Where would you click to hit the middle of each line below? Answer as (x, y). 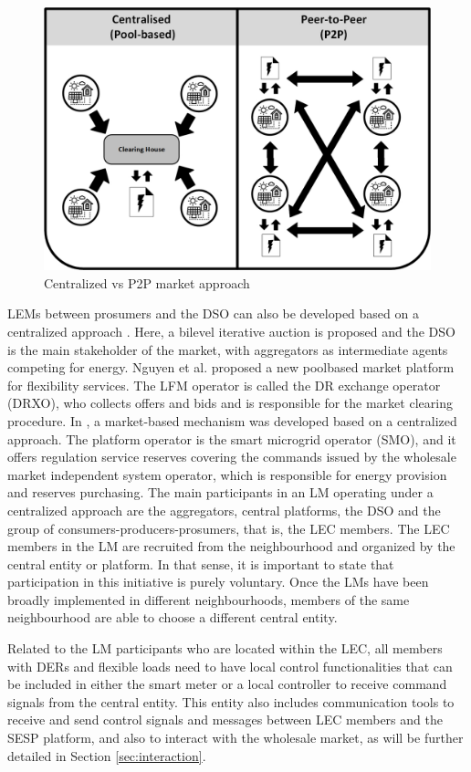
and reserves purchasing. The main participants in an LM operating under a (220, 492)
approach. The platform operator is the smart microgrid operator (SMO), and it (232, 438)
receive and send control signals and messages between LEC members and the (225, 720)
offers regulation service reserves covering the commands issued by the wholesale (232, 457)
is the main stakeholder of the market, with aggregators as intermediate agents (228, 349)
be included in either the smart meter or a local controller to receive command (227, 684)
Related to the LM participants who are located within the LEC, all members (225, 648)
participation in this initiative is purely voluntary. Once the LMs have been (218, 582)
